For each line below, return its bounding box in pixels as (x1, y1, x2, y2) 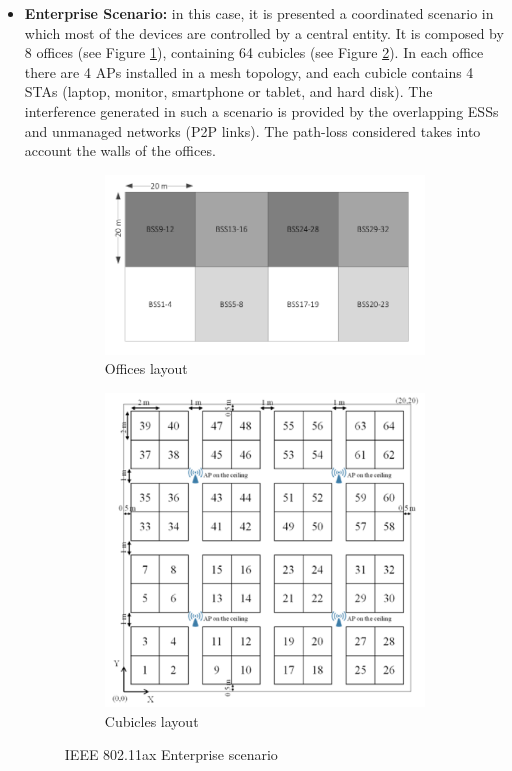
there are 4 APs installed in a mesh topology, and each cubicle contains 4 (24, 61, 474, 82)
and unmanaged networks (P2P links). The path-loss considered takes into (24, 120, 481, 141)
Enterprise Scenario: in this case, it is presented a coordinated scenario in (24, 3, 494, 23)
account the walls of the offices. (24, 140, 216, 161)
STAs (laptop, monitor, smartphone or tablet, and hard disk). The (24, 81, 433, 102)
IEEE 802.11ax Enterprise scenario (64, 744, 278, 765)
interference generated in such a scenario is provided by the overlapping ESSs (24, 100, 499, 121)
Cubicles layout (104, 710, 199, 731)
